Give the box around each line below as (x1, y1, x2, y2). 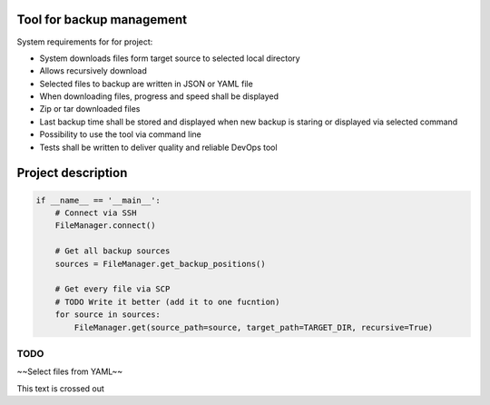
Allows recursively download (39, 65, 147, 76)
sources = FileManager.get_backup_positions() (54, 259, 267, 269)
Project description (16, 165, 128, 181)
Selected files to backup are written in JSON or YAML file (39, 78, 253, 89)
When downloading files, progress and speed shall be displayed (39, 91, 279, 102)
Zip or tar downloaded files (39, 104, 141, 114)
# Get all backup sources (54, 246, 171, 256)
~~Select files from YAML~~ (16, 366, 123, 377)
